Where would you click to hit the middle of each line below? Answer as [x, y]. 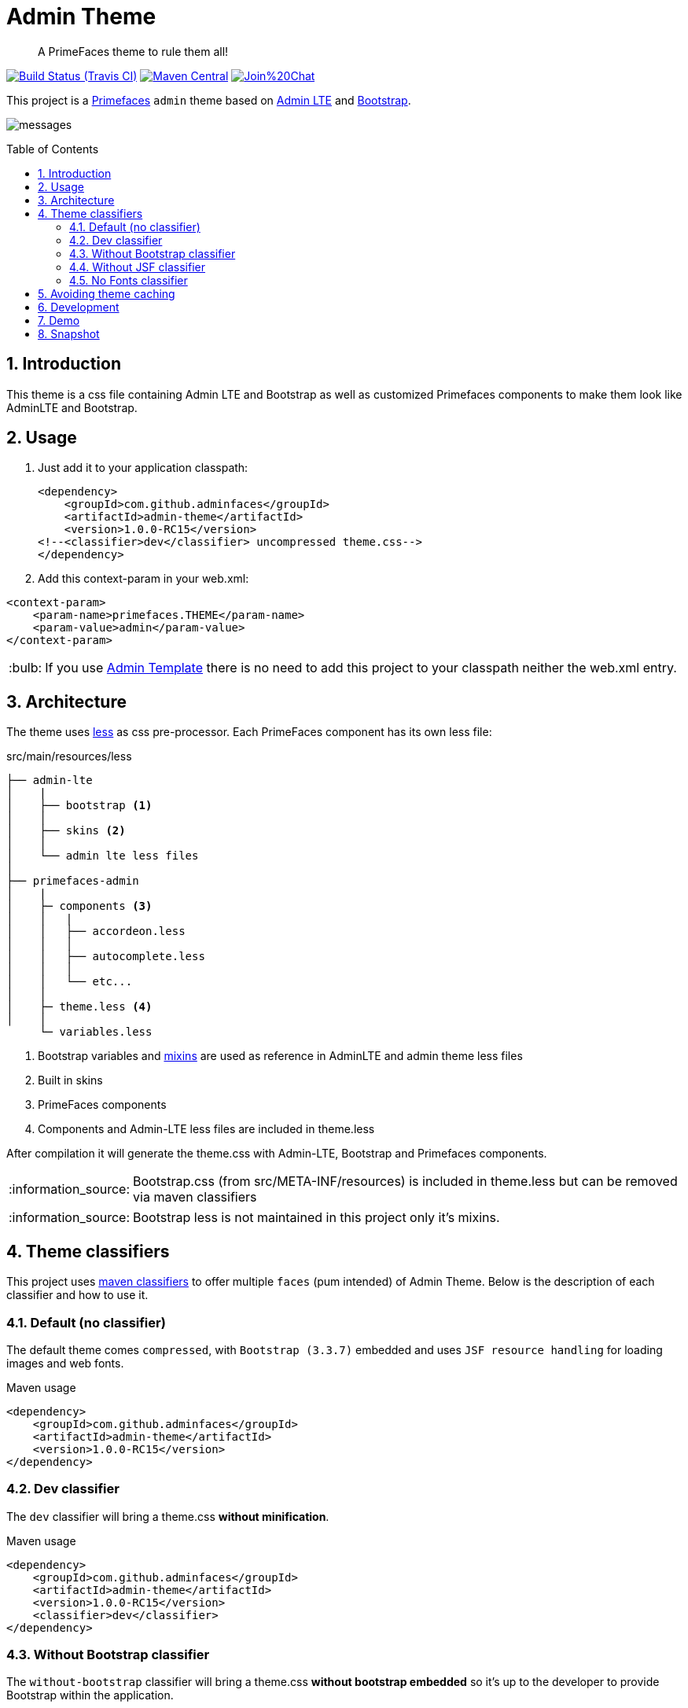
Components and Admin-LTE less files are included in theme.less [206, 1129]
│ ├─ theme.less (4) [79, 1007]
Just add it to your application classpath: [143, 468]
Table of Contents [53, 149]
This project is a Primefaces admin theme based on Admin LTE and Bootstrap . [209, 100]
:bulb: [26, 668]
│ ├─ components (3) [79, 906]
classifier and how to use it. [77, 1295]
